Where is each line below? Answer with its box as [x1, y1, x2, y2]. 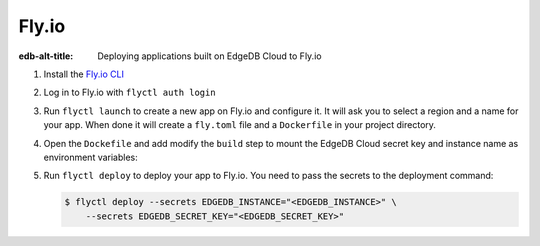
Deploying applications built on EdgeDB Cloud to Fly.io [97, 50, 322, 62]
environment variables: [43, 151, 139, 163]
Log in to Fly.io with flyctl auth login [43, 86, 216, 99]
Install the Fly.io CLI [43, 68, 125, 80]
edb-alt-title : [18, 50, 74, 62]
